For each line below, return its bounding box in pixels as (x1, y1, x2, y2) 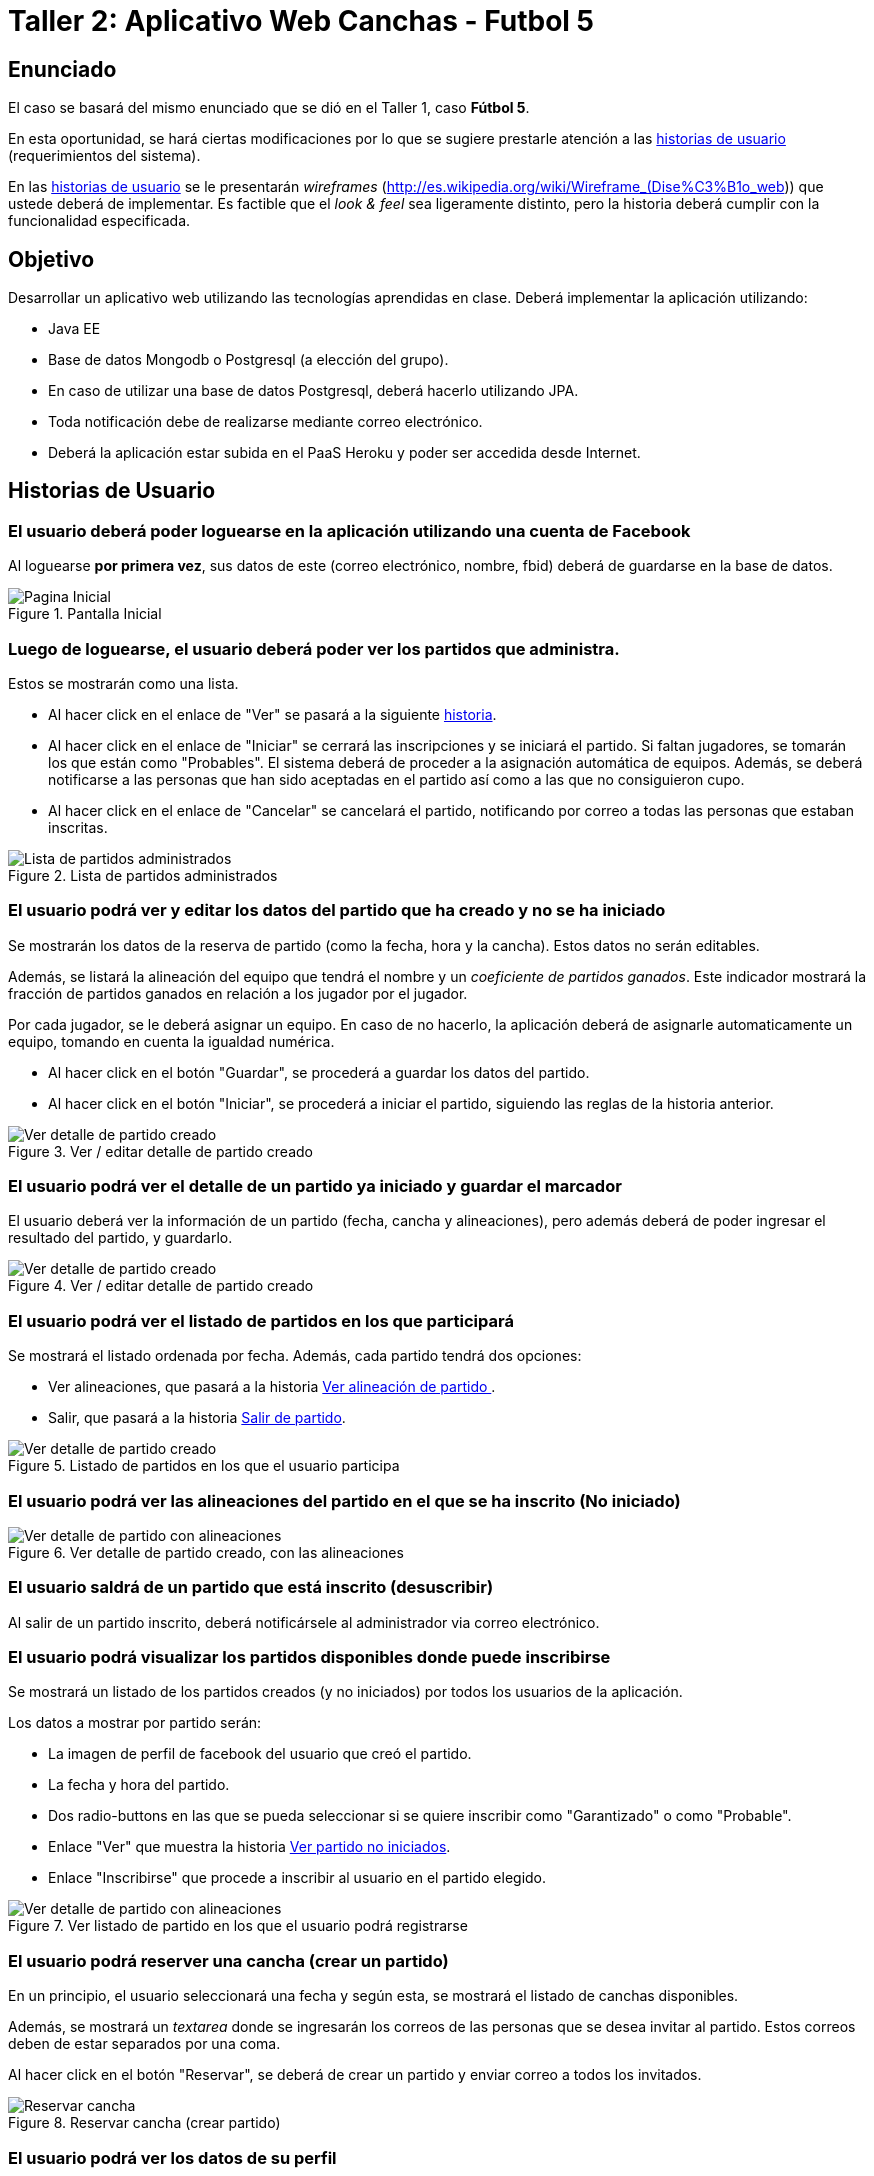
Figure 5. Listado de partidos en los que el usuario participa (8, 1457, 400, 1475)
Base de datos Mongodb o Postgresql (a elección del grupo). (48, 351, 449, 369)
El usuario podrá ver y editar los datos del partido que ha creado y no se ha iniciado (8, 900, 666, 921)
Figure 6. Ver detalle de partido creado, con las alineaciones (8, 1543, 404, 1561)
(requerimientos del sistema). (8, 147, 201, 165)
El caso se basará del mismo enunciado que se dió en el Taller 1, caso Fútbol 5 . (8, 99, 530, 117)
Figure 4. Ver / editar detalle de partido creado (8, 1277, 314, 1295)
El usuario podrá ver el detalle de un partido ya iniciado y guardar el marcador (8, 1176, 622, 1197)
